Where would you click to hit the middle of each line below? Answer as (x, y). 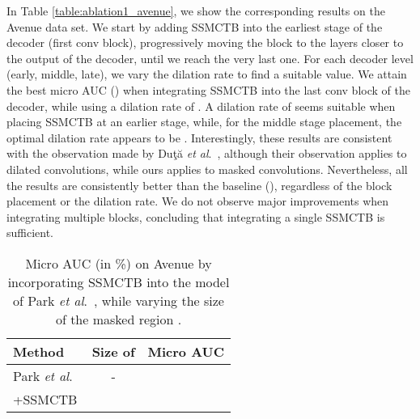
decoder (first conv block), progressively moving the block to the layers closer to (205, 42)
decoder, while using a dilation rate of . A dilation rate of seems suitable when (201, 106)
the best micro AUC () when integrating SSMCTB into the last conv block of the (208, 89)
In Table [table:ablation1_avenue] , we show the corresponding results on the (196, 11)
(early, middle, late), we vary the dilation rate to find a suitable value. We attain (207, 74)
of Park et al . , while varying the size (119, 300)
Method (39, 351)
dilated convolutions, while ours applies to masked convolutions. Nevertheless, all (207, 169)
